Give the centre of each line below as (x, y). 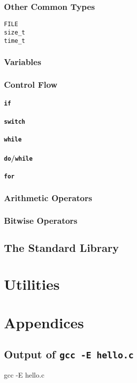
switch (15, 122)
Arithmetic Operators (48, 198)
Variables (23, 62)
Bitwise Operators (41, 220)
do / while (18, 158)
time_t (15, 41)
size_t (15, 32)
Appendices (44, 323)
